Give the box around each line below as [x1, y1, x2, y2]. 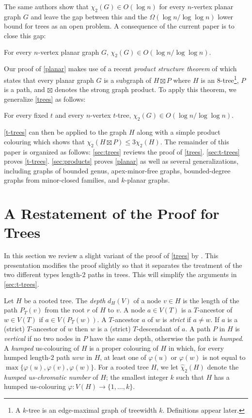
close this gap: [4, 30, 46, 40]
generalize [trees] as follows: [4, 93, 86, 104]
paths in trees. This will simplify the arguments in [88, 269, 237, 279]
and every [55, 110, 84, 120]
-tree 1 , [220, 73, 239, 85]
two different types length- [4, 269, 82, 279]
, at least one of [100, 352, 146, 362]
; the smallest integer [106, 372, 168, 382]
